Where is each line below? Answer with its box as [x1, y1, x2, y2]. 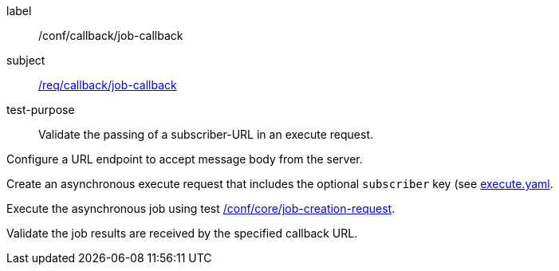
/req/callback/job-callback [38, 78, 177, 92]
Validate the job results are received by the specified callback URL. [6, 226, 358, 240]
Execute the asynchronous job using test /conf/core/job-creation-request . [6, 202, 396, 215]
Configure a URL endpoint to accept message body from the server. [6, 152, 363, 166]
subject [6, 53, 45, 67]
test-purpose [6, 103, 75, 116]
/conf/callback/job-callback [38, 29, 183, 42]
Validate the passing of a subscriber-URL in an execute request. [38, 128, 374, 141]
